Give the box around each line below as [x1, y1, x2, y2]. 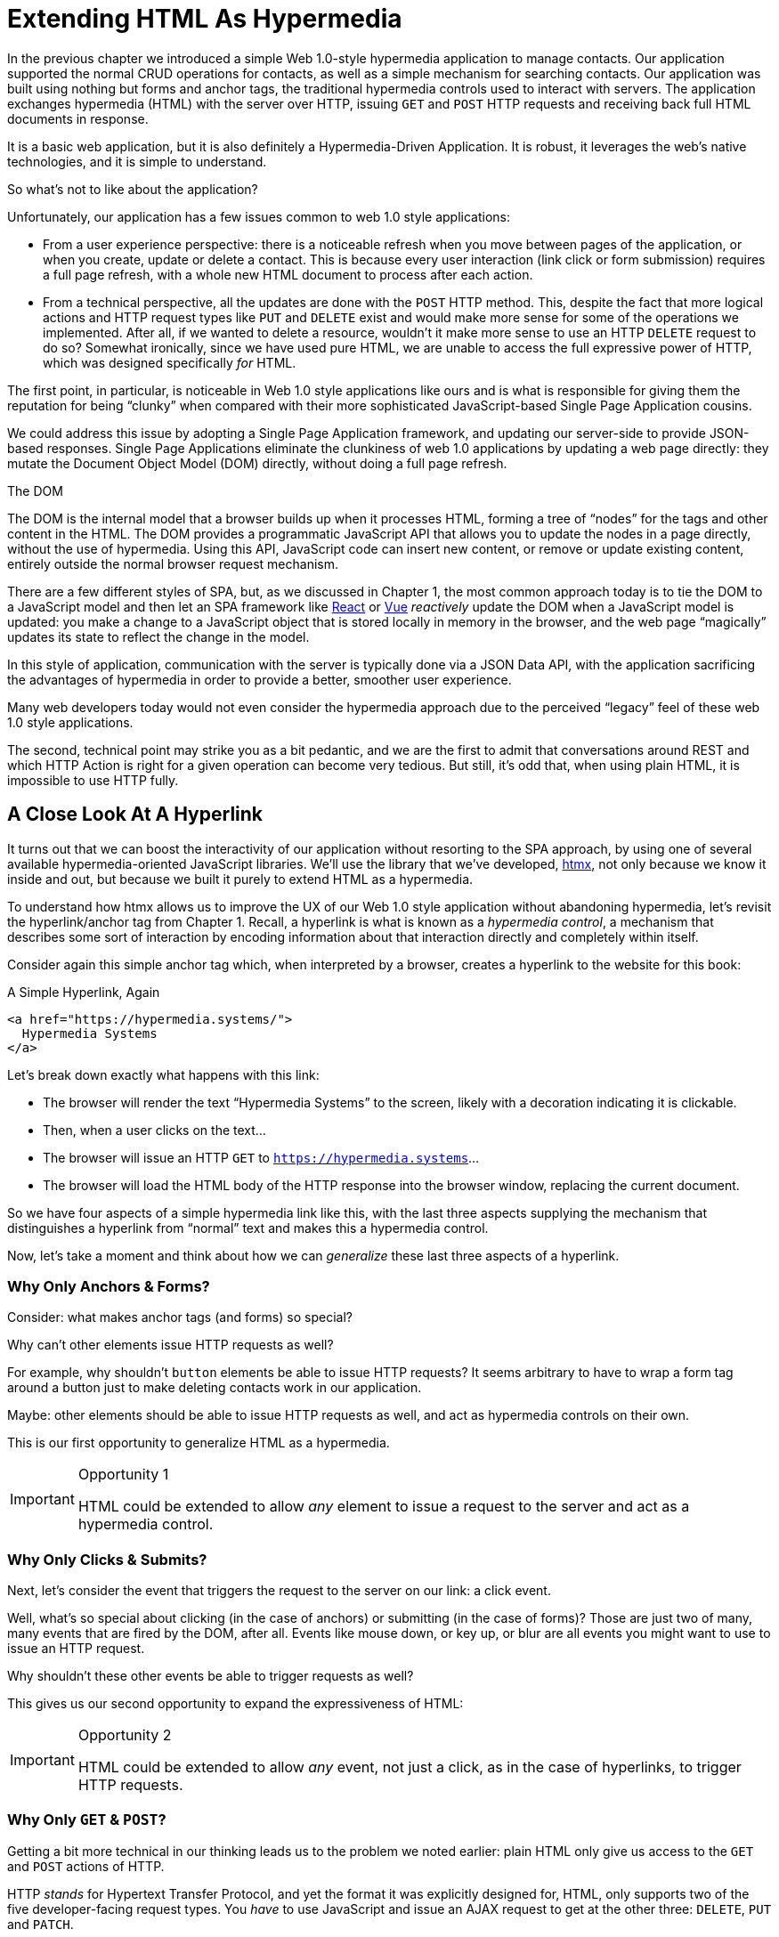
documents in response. [7, 110, 149, 126]
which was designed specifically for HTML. [43, 354, 296, 370]
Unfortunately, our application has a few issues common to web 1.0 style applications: [7, 208, 510, 224]
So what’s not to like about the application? [7, 181, 258, 197]
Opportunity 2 [77, 1726, 172, 1745]
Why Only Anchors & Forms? [7, 1276, 210, 1295]
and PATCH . [7, 1916, 74, 1932]
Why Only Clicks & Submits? [7, 1550, 207, 1568]
